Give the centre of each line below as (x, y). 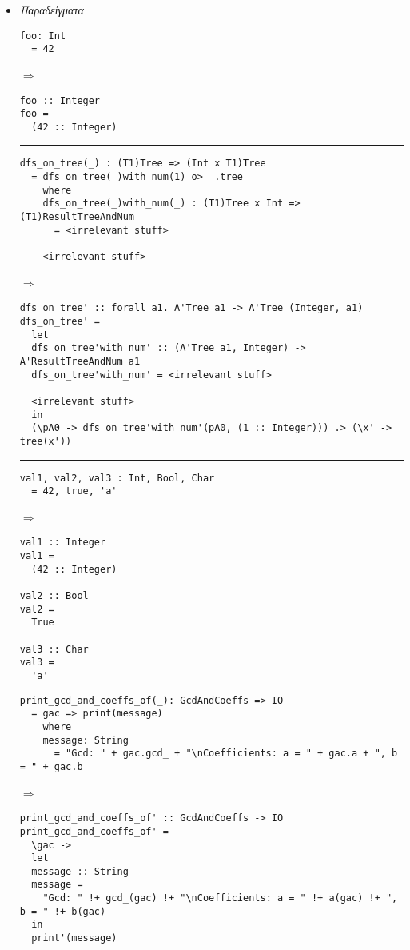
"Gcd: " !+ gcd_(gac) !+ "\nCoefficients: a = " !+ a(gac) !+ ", (220, 898)
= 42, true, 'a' (74, 491)
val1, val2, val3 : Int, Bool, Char (117, 478)
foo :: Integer (60, 100)
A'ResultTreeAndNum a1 (80, 361)
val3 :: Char (54, 649)
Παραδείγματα (52, 10)
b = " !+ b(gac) (63, 911)
